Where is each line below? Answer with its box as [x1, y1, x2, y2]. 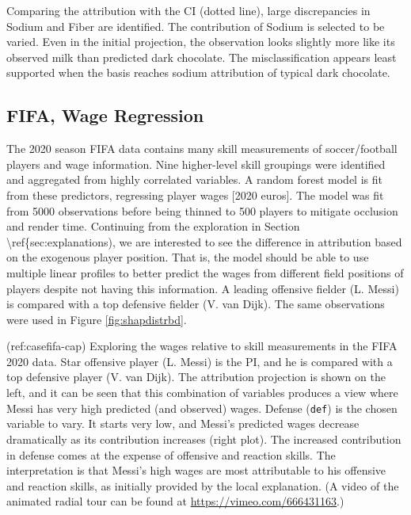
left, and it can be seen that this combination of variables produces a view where [6, 384, 398, 401]
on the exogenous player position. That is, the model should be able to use [6, 249, 369, 265]
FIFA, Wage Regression [6, 103, 204, 128]
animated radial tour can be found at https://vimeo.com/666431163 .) [6, 493, 344, 509]
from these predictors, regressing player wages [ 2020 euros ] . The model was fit [6, 186, 384, 203]
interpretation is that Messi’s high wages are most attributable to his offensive [6, 462, 386, 479]
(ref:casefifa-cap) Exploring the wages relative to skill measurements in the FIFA [6, 338, 398, 354]
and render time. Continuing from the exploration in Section [6, 218, 300, 235]
